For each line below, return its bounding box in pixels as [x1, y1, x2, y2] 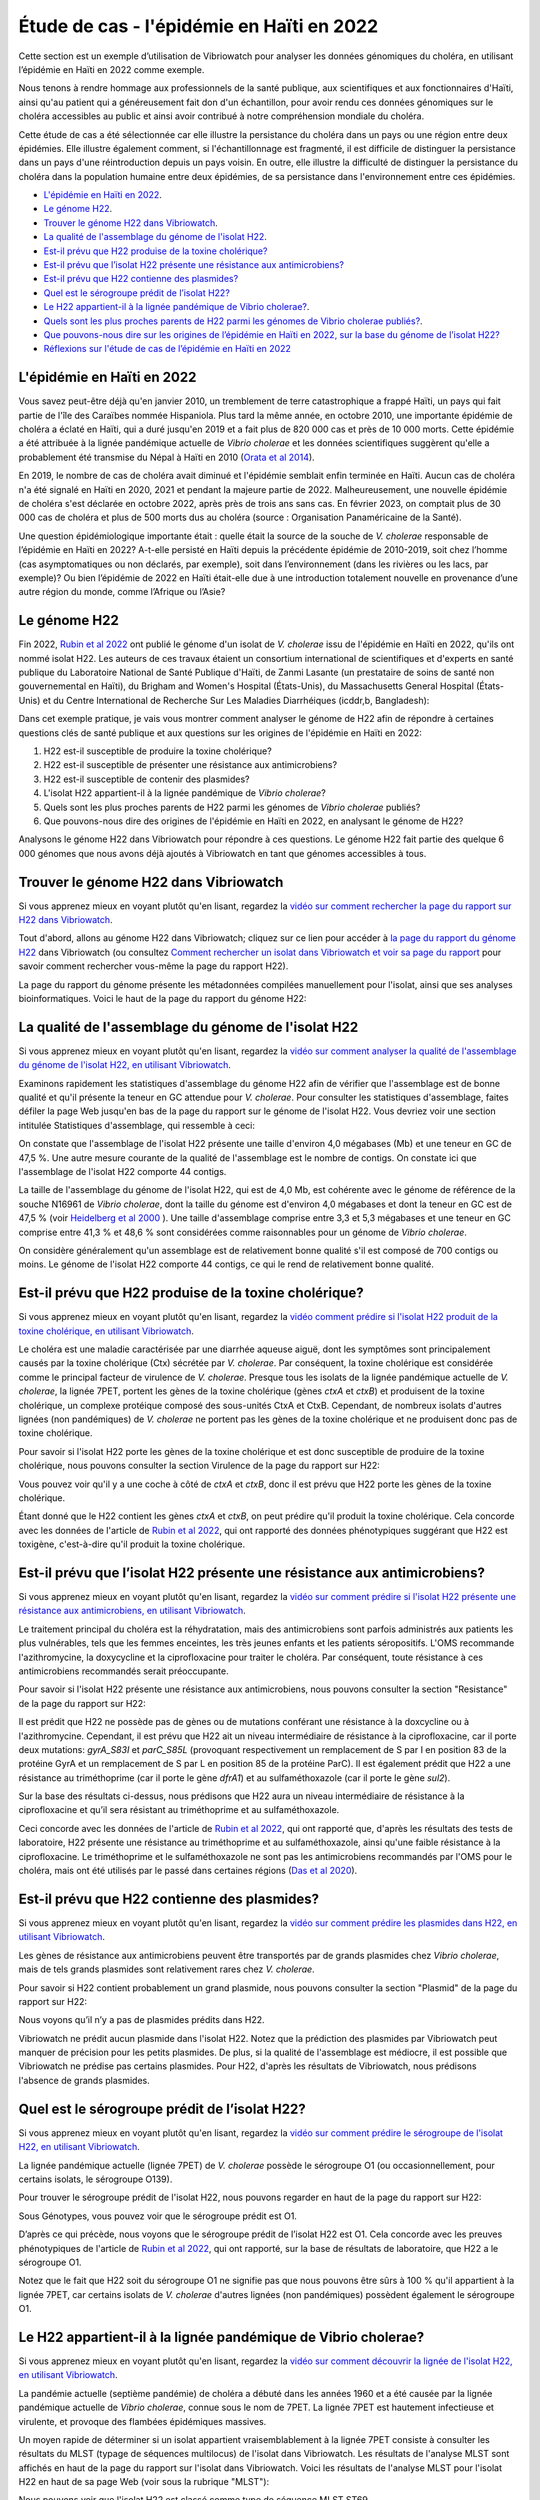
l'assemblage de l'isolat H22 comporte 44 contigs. [18, 1166, 227, 1177]
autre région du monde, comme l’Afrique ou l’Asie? [18, 586, 226, 598]
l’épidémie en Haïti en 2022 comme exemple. [18, 63, 205, 75]
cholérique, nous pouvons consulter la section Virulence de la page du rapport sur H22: [18, 1460, 380, 1472]
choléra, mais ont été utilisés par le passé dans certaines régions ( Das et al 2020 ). [18, 1865, 358, 1877]
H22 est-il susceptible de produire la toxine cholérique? [43, 745, 272, 757]
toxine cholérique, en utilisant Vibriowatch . [18, 1325, 195, 1337]
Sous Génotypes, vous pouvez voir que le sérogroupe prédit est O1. [18, 2210, 297, 2222]
